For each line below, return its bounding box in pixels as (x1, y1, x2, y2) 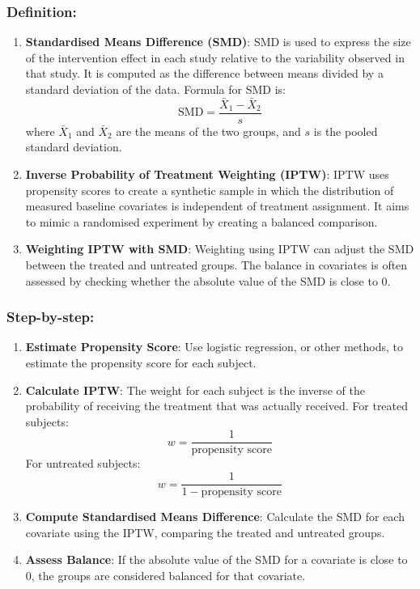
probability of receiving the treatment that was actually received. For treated (25, 397, 409, 414)
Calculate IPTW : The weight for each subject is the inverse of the (25, 381, 365, 398)
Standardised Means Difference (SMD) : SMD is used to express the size (25, 33, 411, 50)
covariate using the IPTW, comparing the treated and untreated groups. (25, 523, 385, 540)
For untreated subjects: (25, 455, 141, 472)
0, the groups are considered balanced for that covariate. (25, 566, 306, 583)
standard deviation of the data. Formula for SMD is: (25, 81, 286, 97)
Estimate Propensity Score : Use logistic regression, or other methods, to (25, 338, 403, 355)
